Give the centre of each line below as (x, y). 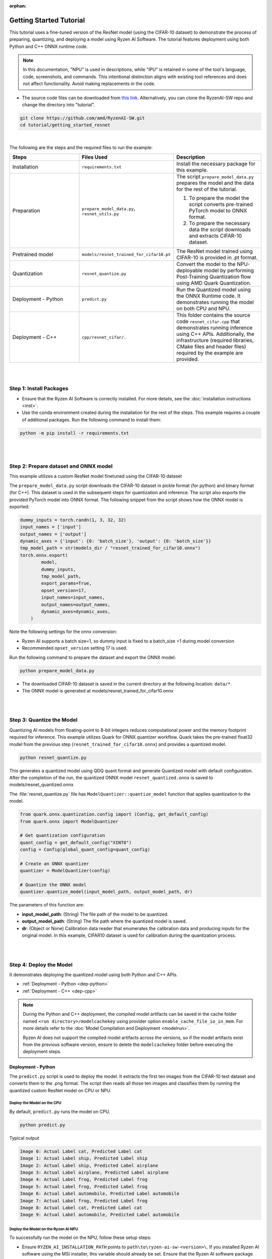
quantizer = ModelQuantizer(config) (65, 871)
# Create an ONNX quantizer (54, 863)
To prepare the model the (219, 198)
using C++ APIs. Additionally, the (215, 334)
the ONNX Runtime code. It (209, 296)
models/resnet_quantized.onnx (42, 785)
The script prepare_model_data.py (215, 177)
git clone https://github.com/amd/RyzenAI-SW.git (82, 118)
